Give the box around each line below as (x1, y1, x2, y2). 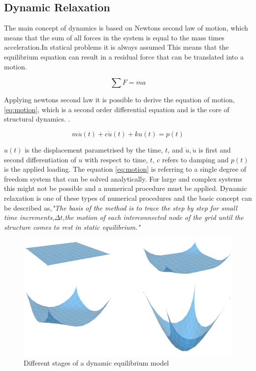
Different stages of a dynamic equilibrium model (24, 357, 169, 368)
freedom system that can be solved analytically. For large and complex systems (4, 173, 242, 184)
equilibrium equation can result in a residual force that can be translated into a (4, 51, 244, 62)
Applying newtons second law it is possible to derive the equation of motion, (4, 94, 235, 105)
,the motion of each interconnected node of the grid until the (63, 212, 244, 222)
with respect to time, (85, 154, 148, 164)
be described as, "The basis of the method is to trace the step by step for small (4, 202, 237, 213)
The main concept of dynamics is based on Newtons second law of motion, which (4, 23, 248, 33)
